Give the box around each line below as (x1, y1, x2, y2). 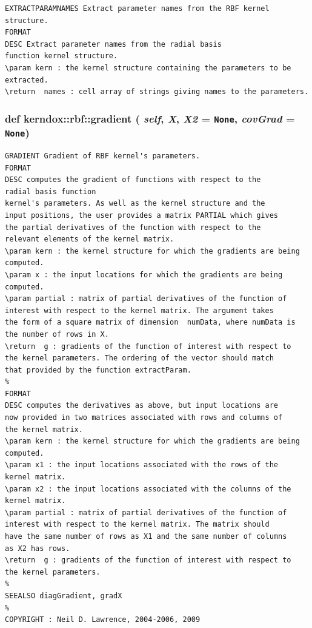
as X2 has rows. (5, 544, 70, 553)
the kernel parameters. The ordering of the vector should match (5, 354, 274, 363)
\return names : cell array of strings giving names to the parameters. (5, 87, 309, 96)
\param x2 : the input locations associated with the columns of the (5, 484, 291, 493)
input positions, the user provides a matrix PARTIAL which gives (5, 211, 279, 220)
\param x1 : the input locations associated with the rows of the (5, 461, 279, 470)
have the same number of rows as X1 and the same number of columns (5, 532, 287, 541)
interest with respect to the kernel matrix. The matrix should (5, 520, 270, 529)
